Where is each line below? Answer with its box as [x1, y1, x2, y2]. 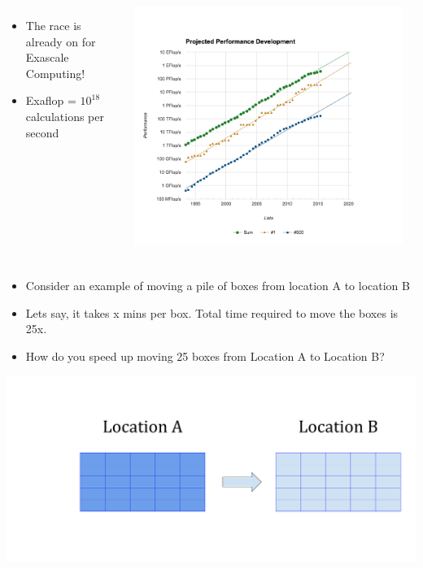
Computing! [25, 64, 85, 81]
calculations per [25, 107, 104, 124]
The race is [25, 17, 81, 33]
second [25, 124, 59, 141]
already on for [25, 33, 96, 50]
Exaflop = [25, 92, 76, 109]
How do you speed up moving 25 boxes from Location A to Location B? [25, 347, 385, 364]
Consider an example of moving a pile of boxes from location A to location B [25, 277, 410, 294]
